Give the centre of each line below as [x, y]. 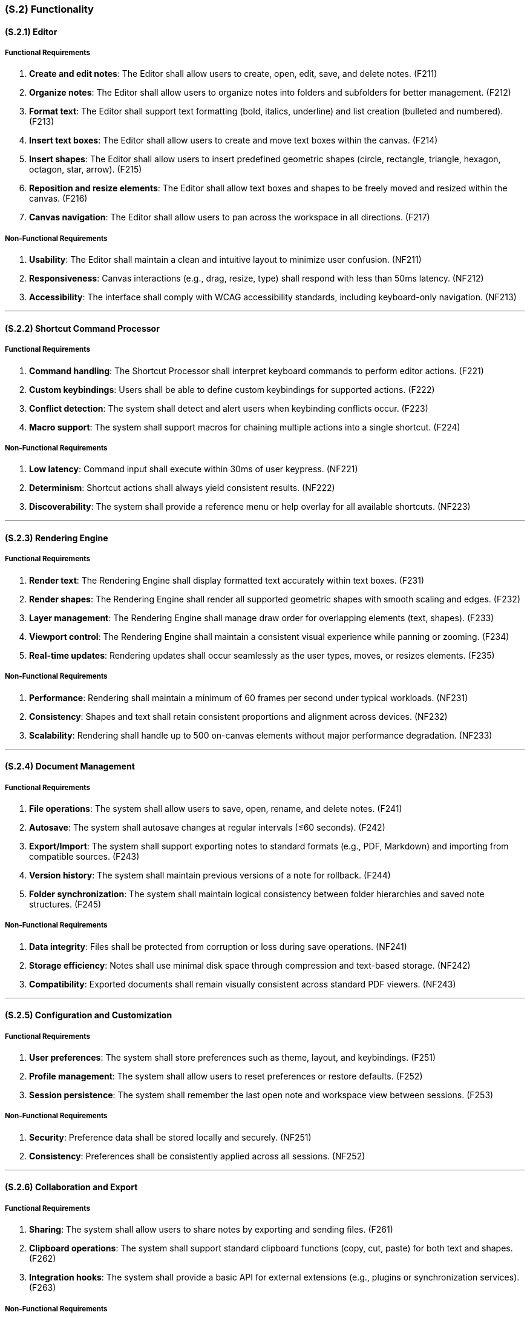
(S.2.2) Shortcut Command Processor [82, 328]
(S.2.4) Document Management [70, 766]
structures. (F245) [65, 904]
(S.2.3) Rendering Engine [57, 538]
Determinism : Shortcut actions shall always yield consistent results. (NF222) [182, 488]
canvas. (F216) [58, 199]
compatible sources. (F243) [84, 856]
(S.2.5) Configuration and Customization [89, 1015]
